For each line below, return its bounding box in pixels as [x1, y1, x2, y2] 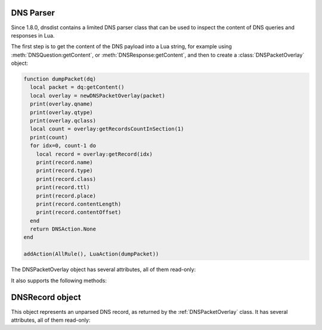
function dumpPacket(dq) [23, 76, 97, 83]
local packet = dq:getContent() [30, 84, 125, 91]
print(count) [30, 134, 68, 141]
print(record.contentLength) [36, 200, 122, 207]
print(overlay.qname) [30, 101, 94, 107]
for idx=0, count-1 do [30, 142, 97, 149]
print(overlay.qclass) [30, 117, 97, 124]
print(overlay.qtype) [30, 109, 94, 116]
